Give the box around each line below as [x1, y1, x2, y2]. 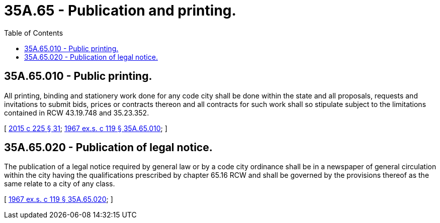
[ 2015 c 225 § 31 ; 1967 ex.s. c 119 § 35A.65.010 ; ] [4, 124, 167, 133]
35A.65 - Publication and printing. [4, 2, 236, 19]
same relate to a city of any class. [4, 179, 115, 188]
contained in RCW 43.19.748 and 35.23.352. [4, 108, 149, 117]
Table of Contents [4, 28, 63, 37]
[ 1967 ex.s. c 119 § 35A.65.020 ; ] [4, 195, 113, 204]
